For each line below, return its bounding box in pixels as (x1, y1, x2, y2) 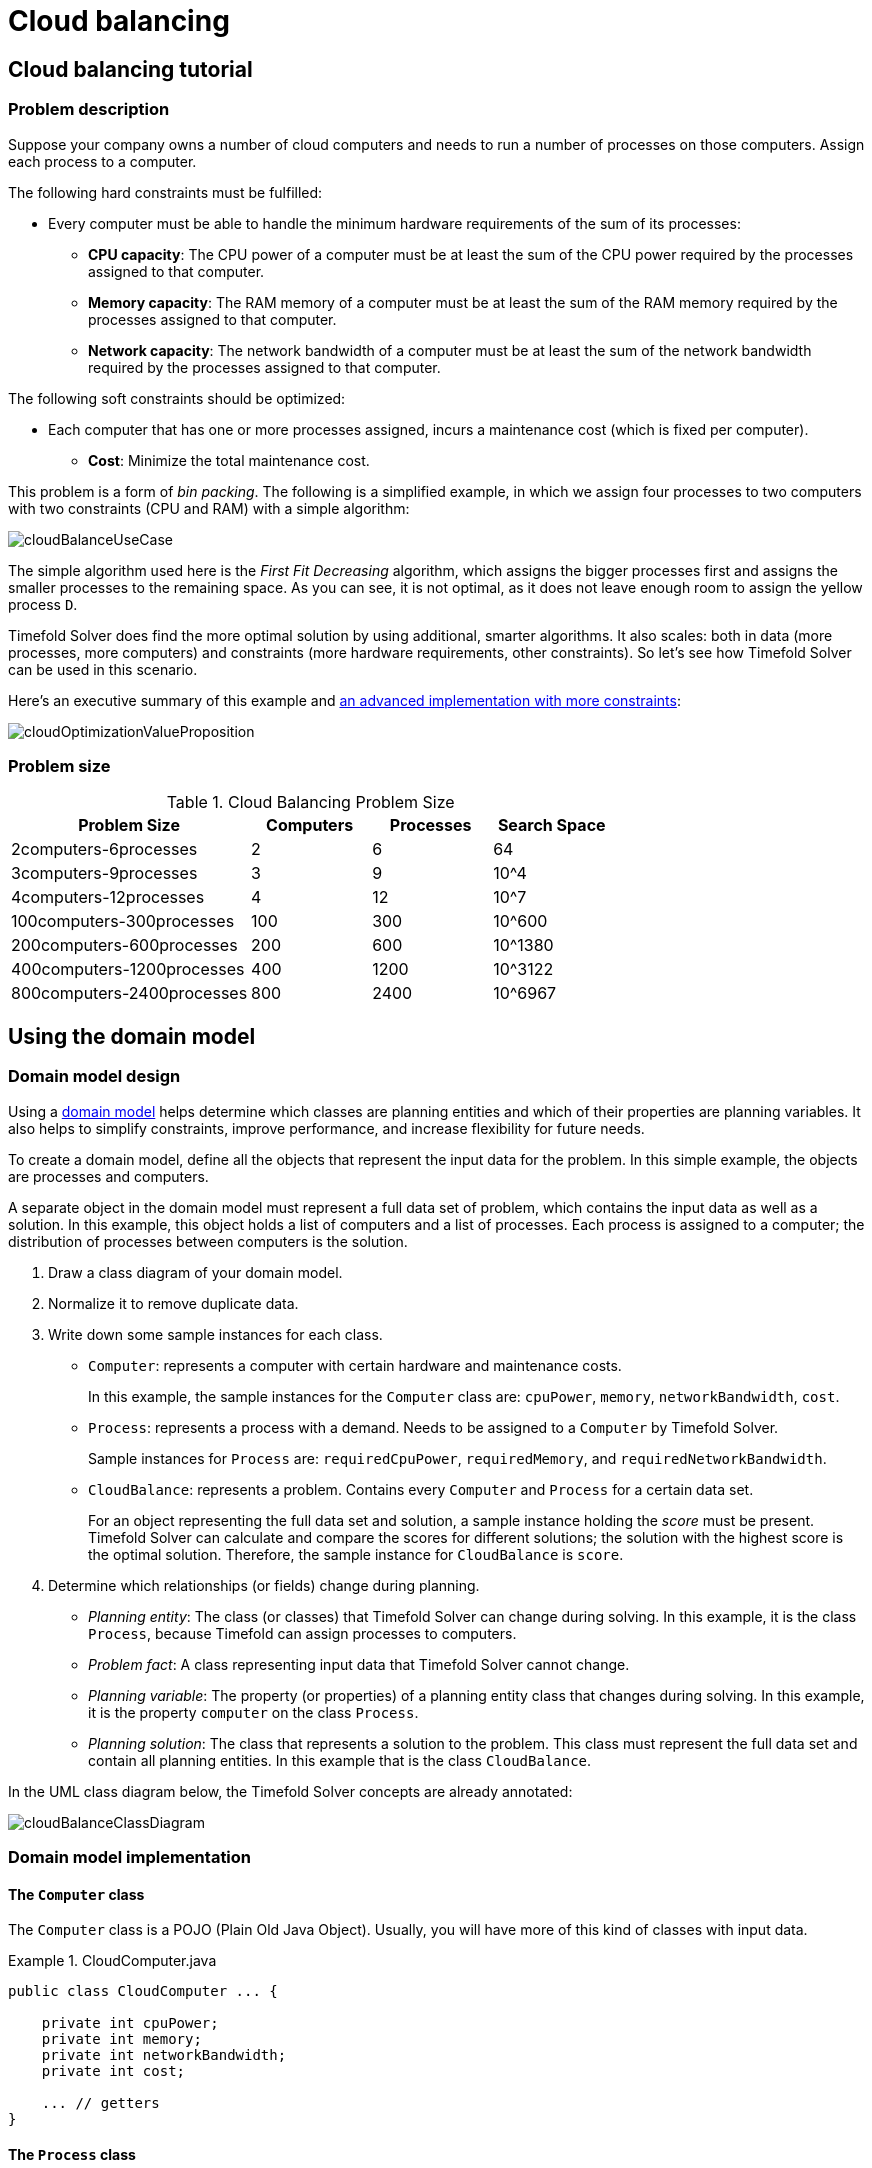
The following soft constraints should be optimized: (8, 389, 346, 407)
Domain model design (8, 1066, 181, 1087)
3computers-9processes (11, 863, 198, 884)
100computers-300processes (11, 911, 235, 932)
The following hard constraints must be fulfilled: (8, 183, 323, 201)
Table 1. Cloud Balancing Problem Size (166, 792, 455, 813)
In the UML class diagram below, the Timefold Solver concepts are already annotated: (8, 1782, 573, 1800)
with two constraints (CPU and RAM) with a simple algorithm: (8, 499, 410, 517)
